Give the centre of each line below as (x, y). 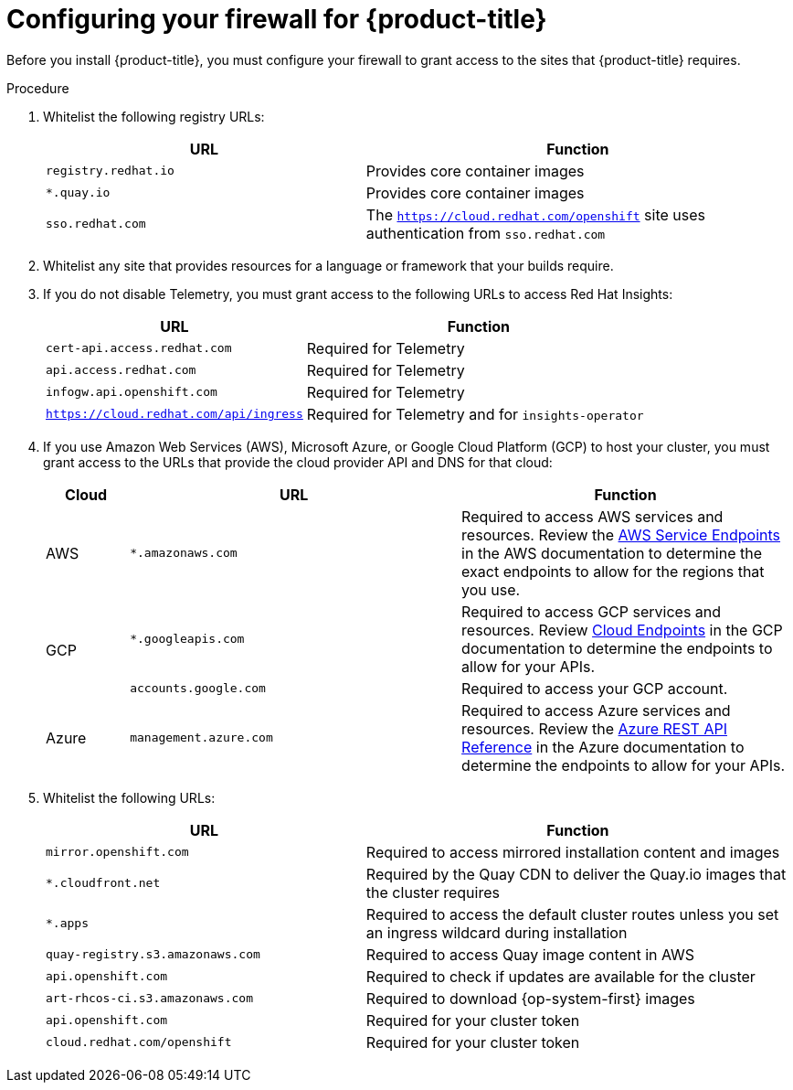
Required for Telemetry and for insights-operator (475, 414)
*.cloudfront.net (103, 883)
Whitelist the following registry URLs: (154, 116)
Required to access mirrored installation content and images (573, 852)
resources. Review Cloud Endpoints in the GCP (622, 630)
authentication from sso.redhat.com (486, 233)
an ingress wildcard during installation (497, 932)
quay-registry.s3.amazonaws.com (153, 955)
